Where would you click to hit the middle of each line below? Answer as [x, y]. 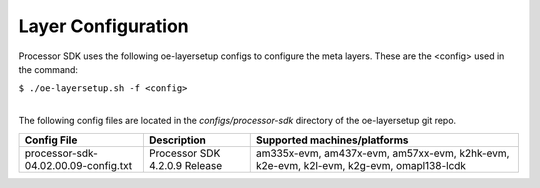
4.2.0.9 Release [185, 165]
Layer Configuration [103, 26]
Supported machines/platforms [332, 140]
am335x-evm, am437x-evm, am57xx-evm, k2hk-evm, [382, 153]
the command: [48, 69]
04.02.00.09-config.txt [78, 165]
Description [177, 140]
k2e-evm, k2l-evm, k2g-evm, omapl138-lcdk [361, 165]
